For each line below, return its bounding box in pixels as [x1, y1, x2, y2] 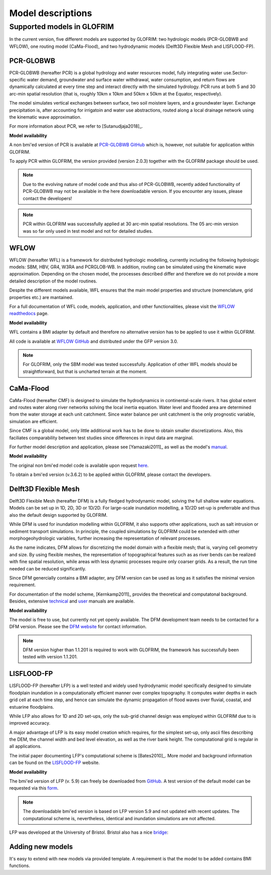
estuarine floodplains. [9, 704, 55, 710]
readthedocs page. [9, 311, 49, 317]
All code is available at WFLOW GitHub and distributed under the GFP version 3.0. [9, 338, 178, 344]
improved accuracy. [9, 720, 50, 726]
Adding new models [9, 842, 73, 851]
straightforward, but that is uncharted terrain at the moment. [23, 368, 148, 374]
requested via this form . [9, 785, 59, 791]
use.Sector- [223, 69, 248, 75]
